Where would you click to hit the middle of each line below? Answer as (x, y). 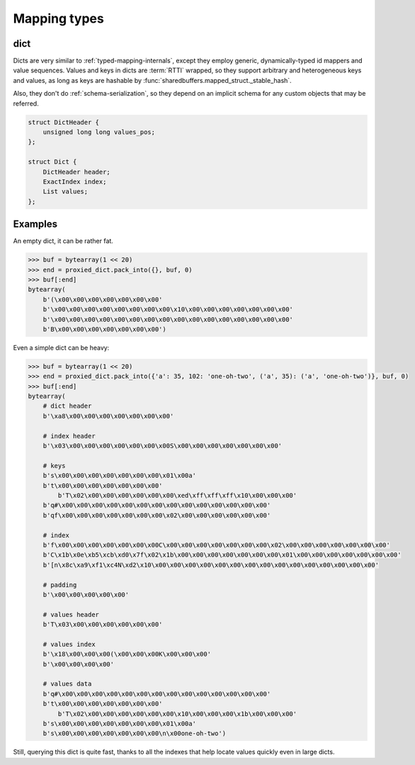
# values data (67, 684)
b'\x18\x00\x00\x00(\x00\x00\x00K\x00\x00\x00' (127, 654)
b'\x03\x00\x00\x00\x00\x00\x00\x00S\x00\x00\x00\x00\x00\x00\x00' (163, 446)
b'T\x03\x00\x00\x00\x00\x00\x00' (103, 625)
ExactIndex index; (75, 182)
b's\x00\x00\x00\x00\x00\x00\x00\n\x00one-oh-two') (135, 733)
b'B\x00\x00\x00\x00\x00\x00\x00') (104, 329)
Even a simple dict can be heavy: (61, 347)
